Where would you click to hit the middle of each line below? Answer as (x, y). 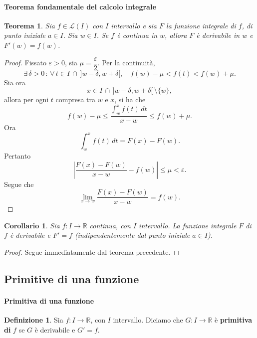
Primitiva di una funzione (49, 301)
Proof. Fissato (25, 63)
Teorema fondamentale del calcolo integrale (80, 6)
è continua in (137, 35)
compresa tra (76, 99)
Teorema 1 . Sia (29, 25)
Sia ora (15, 82)
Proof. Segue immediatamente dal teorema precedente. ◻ (92, 252)
